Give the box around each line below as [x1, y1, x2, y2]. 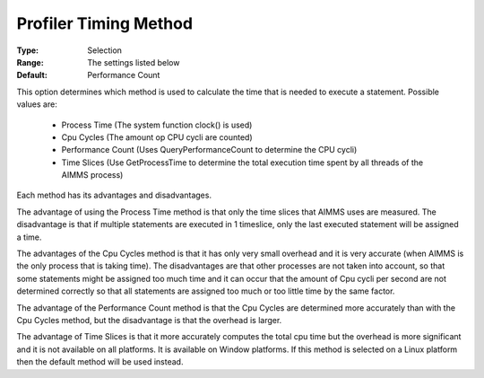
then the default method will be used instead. [16, 356, 184, 367]
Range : [16, 57, 44, 67]
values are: [16, 99, 57, 110]
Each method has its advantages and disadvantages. [16, 189, 212, 201]
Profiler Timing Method [16, 13, 193, 33]
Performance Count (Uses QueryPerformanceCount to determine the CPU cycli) [61, 145, 358, 155]
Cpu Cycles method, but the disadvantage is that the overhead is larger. [16, 314, 282, 325]
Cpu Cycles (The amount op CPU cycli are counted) [61, 131, 253, 143]
